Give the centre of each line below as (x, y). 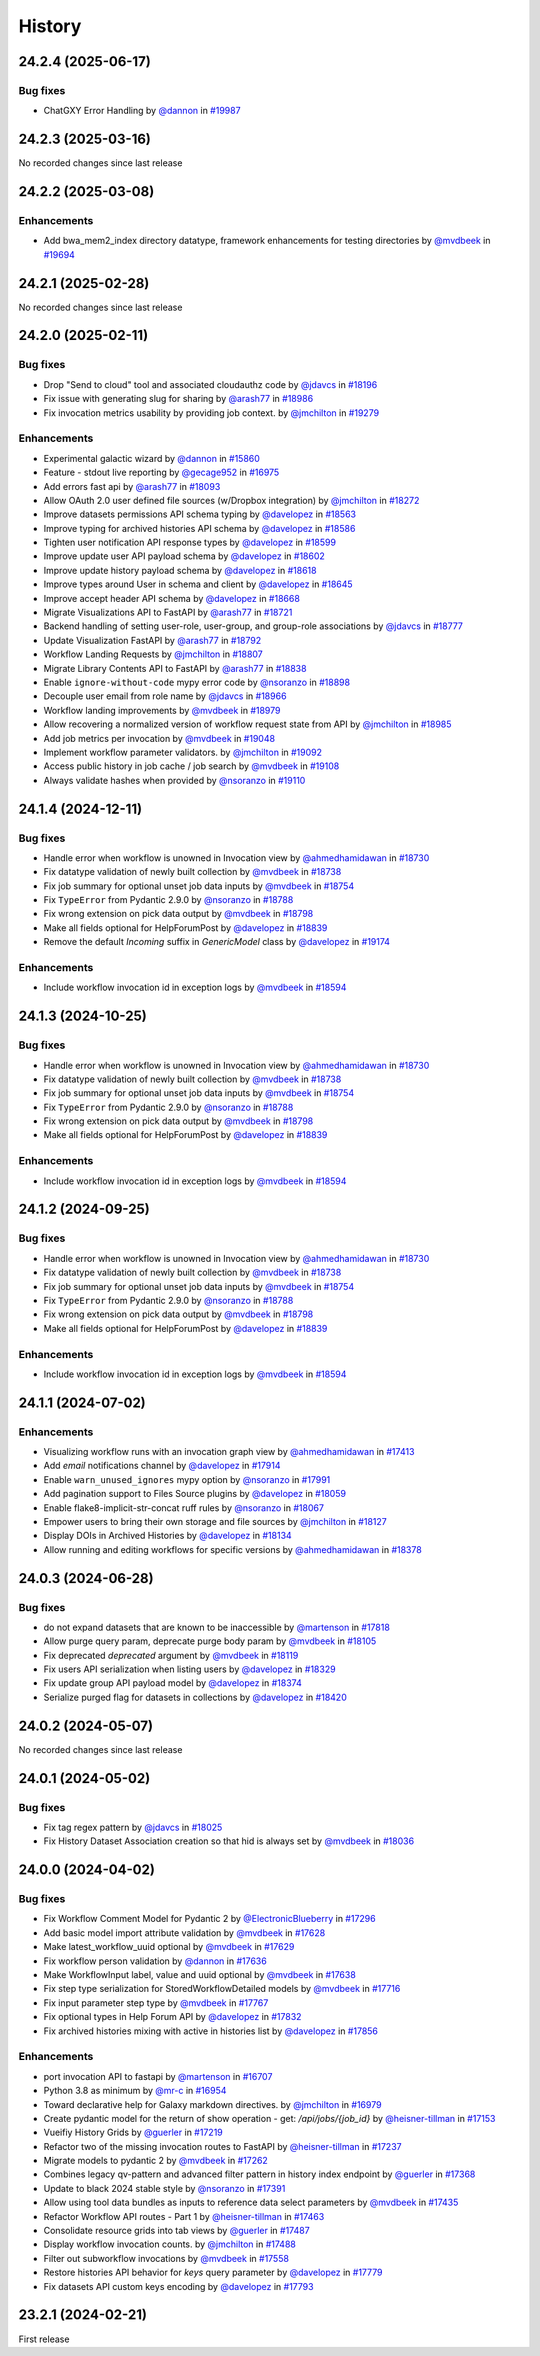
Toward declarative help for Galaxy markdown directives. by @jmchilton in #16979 (212, 2104)
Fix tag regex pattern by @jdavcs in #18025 (133, 1827)
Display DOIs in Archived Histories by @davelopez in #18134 (167, 1536)
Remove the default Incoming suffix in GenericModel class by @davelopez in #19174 (216, 942)
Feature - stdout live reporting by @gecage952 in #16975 (161, 472)
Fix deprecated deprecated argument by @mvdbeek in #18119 (171, 1655)
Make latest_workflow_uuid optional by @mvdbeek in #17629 (169, 1947)
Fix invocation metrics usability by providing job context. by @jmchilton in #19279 (211, 412)
